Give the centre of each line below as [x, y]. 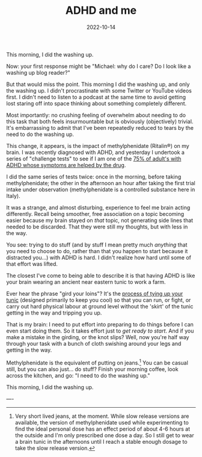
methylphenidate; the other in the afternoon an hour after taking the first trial [101, 183]
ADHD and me [101, 11]
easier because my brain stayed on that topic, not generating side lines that [100, 220]
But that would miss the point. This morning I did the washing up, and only [98, 84]
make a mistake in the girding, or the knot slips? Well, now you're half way [98, 337]
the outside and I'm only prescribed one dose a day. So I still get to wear [104, 435]
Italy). [13, 195]
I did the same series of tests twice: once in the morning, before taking [94, 176]
